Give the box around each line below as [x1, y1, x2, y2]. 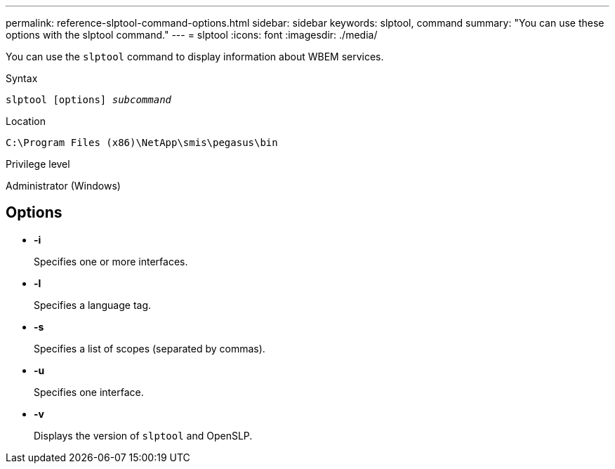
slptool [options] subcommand [6, 94, 172, 105]
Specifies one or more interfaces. [34, 255, 188, 267]
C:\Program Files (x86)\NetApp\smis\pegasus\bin [6, 137, 278, 148]
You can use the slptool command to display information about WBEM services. [6, 51, 384, 62]
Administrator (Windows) [6, 180, 121, 192]
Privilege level [6, 158, 70, 170]
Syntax [6, 72, 38, 84]
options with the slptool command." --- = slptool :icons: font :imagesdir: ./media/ [6, 29, 378, 41]
